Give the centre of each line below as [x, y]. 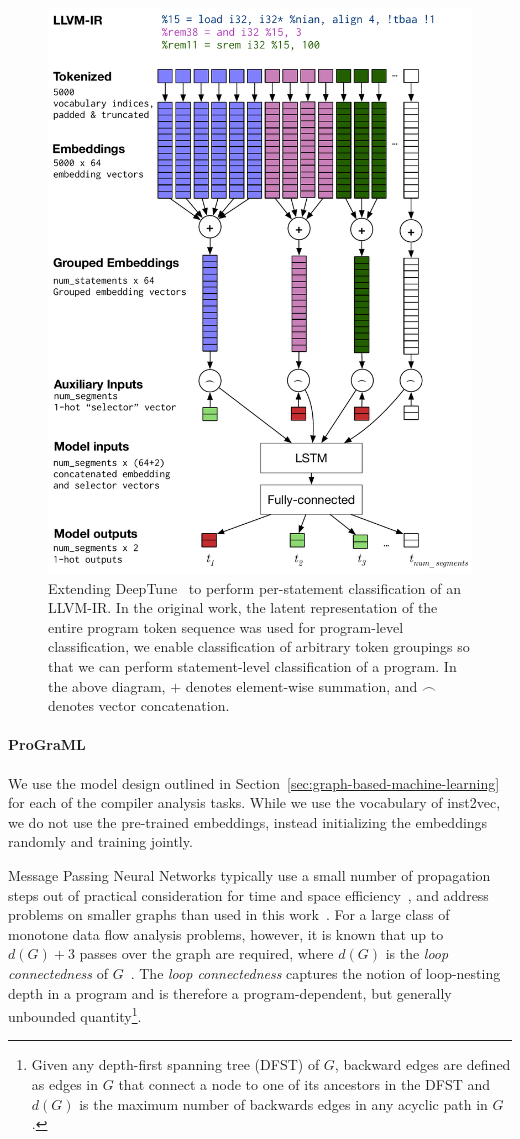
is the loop [417, 953]
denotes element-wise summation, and [301, 685]
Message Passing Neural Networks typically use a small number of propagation [249, 874]
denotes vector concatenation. [139, 705]
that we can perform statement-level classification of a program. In [252, 666]
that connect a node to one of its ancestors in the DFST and [304, 1083]
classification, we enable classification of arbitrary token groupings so [259, 646]
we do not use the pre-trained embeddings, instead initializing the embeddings [248, 821]
